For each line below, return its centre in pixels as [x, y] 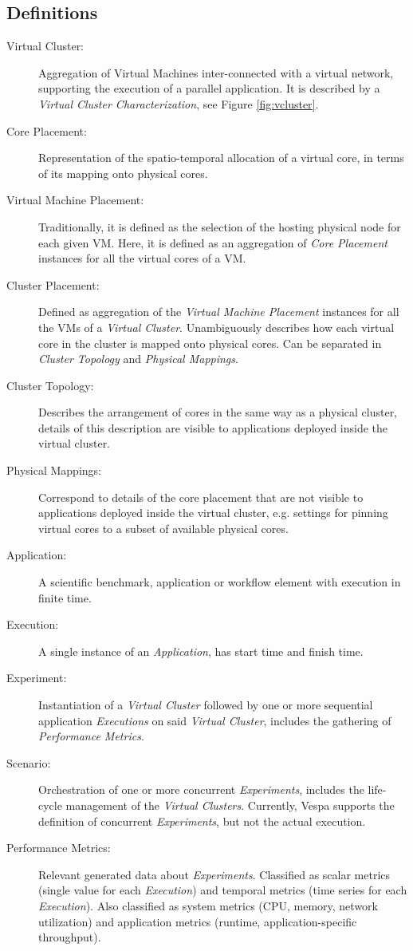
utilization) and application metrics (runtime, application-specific [198, 921]
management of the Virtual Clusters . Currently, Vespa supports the [230, 805]
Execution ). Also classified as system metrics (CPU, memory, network [208, 905]
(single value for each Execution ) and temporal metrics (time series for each [223, 890]
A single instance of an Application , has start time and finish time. [201, 651]
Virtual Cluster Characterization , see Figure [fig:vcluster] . [179, 103]
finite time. [65, 597]
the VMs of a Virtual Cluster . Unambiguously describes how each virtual [216, 327]
